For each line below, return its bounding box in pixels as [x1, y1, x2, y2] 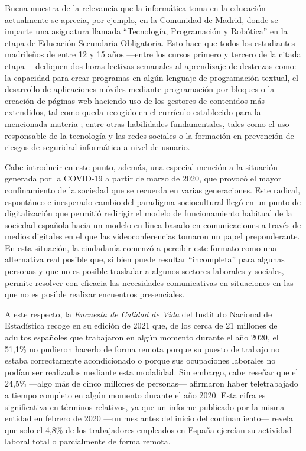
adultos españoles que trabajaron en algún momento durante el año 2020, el [5, 331, 279, 343]
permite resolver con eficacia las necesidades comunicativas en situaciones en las [5, 276, 294, 288]
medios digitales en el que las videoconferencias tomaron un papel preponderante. [5, 230, 300, 242]
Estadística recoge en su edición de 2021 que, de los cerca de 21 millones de [5, 319, 278, 332]
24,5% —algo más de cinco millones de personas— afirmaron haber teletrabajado [5, 377, 298, 390]
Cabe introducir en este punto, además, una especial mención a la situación [5, 160, 278, 173]
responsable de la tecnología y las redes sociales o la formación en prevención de [5, 129, 294, 141]
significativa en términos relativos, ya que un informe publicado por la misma [5, 400, 285, 413]
